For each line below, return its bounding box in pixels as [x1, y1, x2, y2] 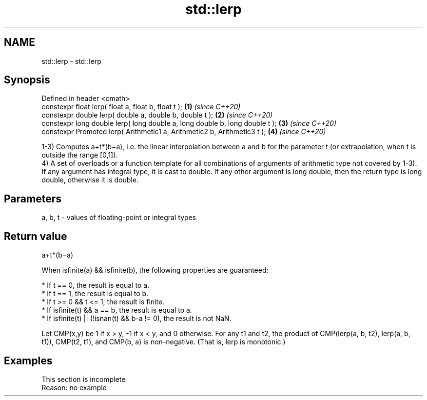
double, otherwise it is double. [41, 176, 138, 184]
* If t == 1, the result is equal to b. [41, 289, 149, 298]
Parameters [4, 192, 61, 205]
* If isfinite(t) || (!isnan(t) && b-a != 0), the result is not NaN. [41, 314, 232, 323]
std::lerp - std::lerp [41, 57, 101, 65]
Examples [4, 354, 53, 367]
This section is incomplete [41, 375, 126, 383]
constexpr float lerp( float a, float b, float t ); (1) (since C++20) [41, 102, 241, 111]
